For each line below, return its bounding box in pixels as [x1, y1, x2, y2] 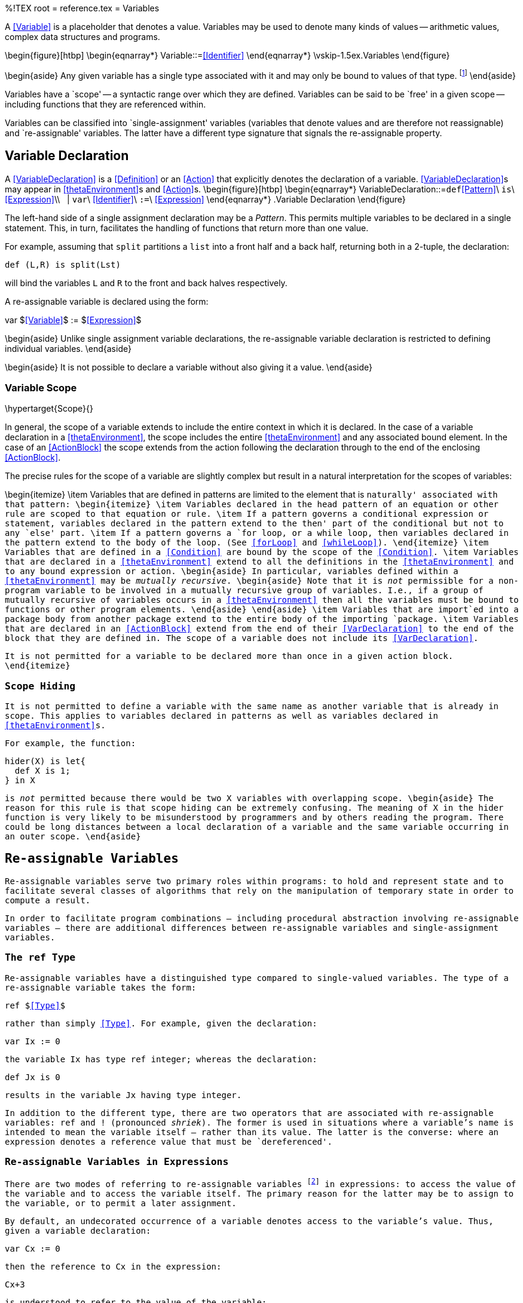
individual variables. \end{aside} [5, 343, 131, 354]
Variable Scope [5, 381, 77, 394]
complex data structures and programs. [5, 32, 160, 42]
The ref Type [5, 952, 76, 964]
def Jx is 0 [5, 1072, 60, 1082]
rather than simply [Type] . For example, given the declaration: [5, 1018, 317, 1028]
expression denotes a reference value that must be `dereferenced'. [5, 1136, 332, 1146]
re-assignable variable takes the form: [5, 982, 197, 992]
